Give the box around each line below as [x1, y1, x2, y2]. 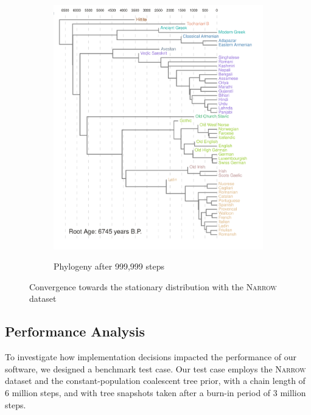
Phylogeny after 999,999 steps [54, 260, 164, 273]
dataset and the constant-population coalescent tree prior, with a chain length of [5, 374, 306, 387]
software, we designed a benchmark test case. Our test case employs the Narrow [5, 362, 306, 375]
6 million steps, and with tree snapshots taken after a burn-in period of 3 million [5, 386, 306, 399]
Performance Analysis [5, 322, 145, 341]
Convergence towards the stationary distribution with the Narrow [29, 280, 277, 293]
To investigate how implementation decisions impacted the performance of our [5, 350, 297, 363]
